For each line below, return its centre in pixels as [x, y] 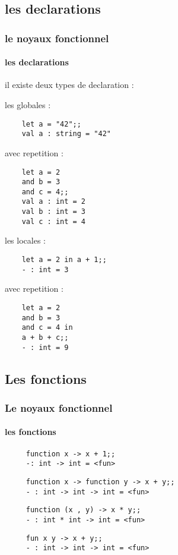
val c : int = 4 [54, 221]
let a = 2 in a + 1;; [64, 260]
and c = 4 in [47, 328]
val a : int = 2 [54, 202]
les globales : [28, 105]
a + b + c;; [45, 337]
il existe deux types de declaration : [69, 85]
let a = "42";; [51, 124]
